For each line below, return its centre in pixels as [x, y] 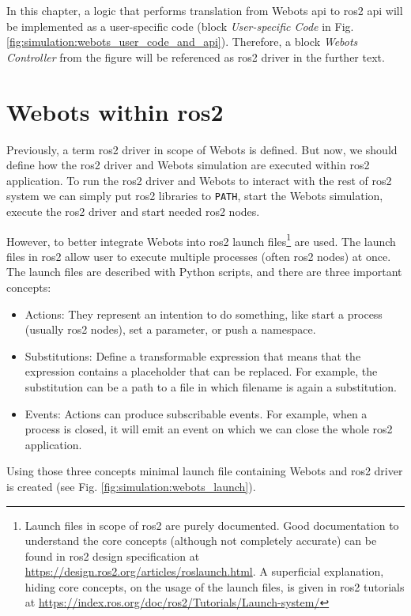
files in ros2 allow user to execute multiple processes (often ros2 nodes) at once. [199, 256]
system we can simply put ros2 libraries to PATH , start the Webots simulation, [195, 196]
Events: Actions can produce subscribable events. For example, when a [196, 413]
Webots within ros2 [115, 111]
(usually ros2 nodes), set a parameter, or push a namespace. [170, 329]
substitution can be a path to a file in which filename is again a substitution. [211, 386]
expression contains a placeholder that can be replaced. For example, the [201, 371]
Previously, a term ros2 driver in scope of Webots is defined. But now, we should [202, 149]
